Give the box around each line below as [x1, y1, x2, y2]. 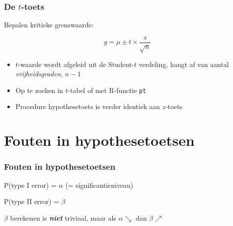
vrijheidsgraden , [15, 68, 63, 79]
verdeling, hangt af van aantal [139, 59, 229, 69]
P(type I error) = [4, 180, 56, 190]
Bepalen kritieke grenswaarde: [4, 20, 94, 30]
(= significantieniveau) [65, 180, 133, 190]
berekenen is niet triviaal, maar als [10, 212, 116, 223]
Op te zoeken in [15, 85, 63, 95]
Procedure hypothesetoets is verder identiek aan [15, 101, 160, 112]
